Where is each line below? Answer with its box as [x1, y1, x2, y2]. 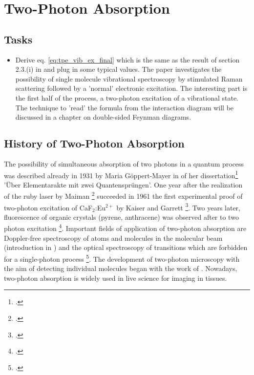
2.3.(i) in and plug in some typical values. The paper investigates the [15, 64, 222, 74]
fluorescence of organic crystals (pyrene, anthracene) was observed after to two [4, 211, 239, 222]
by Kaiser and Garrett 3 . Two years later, [116, 201, 240, 212]
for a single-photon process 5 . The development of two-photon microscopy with [4, 252, 240, 264]
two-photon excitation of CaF [4, 202, 93, 212]
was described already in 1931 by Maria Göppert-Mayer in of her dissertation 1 [4, 168, 238, 180]
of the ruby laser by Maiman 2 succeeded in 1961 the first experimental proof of [4, 189, 243, 201]
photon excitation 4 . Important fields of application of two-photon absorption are [4, 222, 247, 233]
